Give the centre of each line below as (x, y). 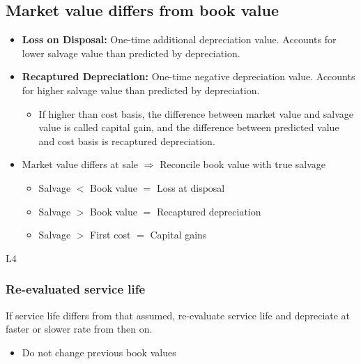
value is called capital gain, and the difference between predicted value (189, 127)
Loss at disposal (191, 187)
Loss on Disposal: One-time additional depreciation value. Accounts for (179, 39)
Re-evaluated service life (76, 289)
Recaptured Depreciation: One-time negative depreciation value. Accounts (189, 76)
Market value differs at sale (80, 164)
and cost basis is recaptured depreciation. (127, 141)
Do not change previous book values (99, 352)
